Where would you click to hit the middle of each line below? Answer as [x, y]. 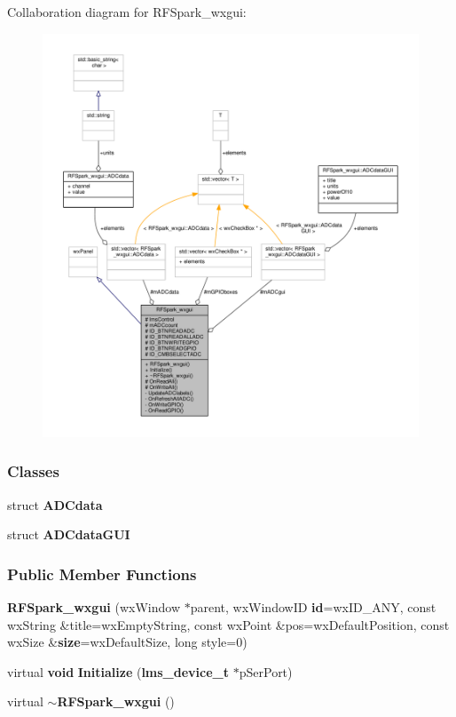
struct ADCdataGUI [69, 534]
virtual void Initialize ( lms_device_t [118, 671]
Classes [33, 471]
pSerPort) [266, 671]
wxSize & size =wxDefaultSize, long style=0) [127, 642]
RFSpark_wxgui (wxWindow [94, 606]
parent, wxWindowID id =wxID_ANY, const [313, 606]
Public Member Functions [102, 574]
